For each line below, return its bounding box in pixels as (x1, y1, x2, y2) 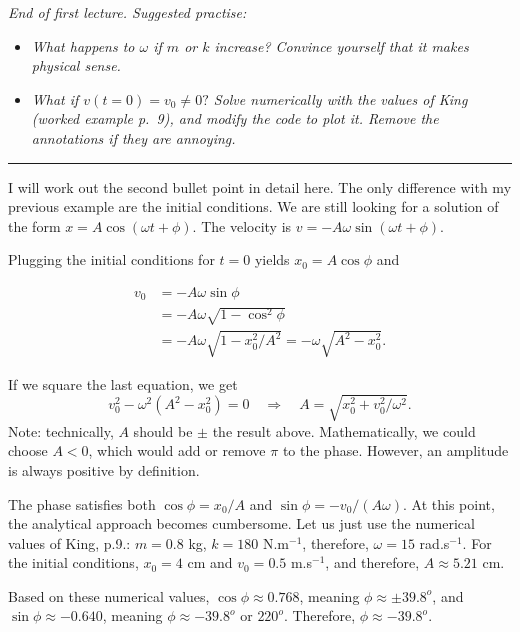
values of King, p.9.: (8, 532, 131, 553)
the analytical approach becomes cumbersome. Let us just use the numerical (8, 513, 475, 534)
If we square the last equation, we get (8, 373, 238, 394)
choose (8, 440, 48, 461)
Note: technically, (8, 420, 114, 441)
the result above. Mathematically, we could (212, 420, 476, 441)
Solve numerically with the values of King (213, 88, 468, 109)
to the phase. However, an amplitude (282, 440, 509, 461)
